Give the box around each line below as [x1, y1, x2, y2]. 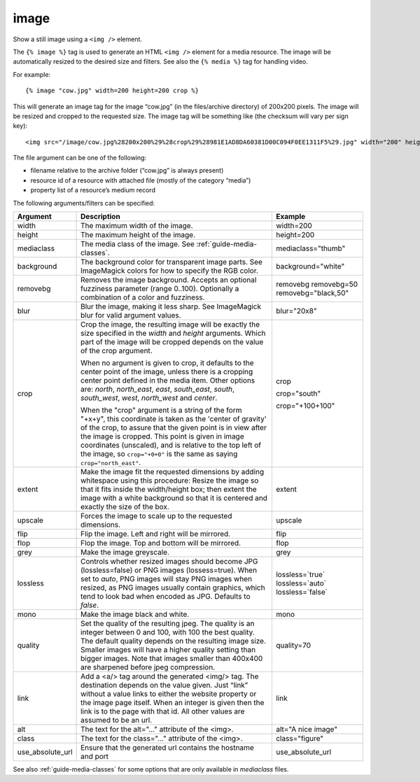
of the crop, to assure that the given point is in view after [80, 423, 267, 433]
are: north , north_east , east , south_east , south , [80, 385, 234, 394]
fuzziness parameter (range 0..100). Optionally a [80, 284, 239, 294]
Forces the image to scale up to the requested [80, 511, 232, 521]
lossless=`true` [275, 570, 325, 580]
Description [80, 212, 120, 222]
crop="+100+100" [275, 401, 335, 411]
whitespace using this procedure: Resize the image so [80, 476, 259, 485]
